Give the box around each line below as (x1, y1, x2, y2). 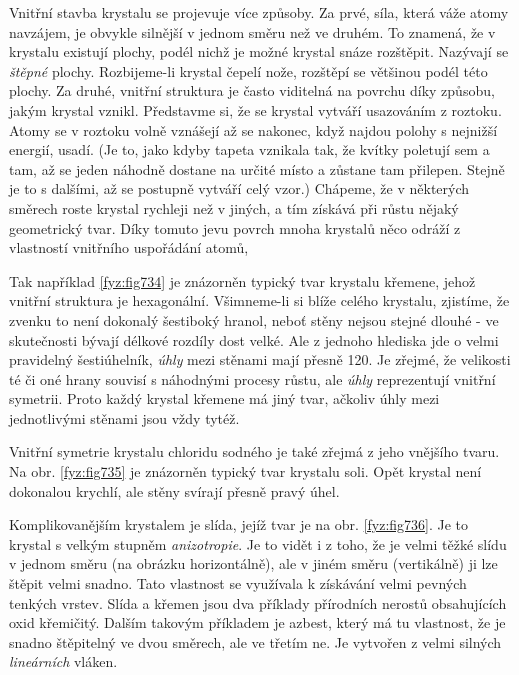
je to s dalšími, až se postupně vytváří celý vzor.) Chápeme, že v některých (9, 178, 470, 199)
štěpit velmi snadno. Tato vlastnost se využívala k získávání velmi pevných (9, 573, 467, 594)
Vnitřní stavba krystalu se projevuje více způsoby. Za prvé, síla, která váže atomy (9, 2, 509, 22)
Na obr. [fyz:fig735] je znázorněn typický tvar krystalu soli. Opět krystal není (9, 461, 482, 482)
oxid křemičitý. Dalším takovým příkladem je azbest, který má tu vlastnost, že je (9, 612, 506, 633)
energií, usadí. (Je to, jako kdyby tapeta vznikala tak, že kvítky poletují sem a (9, 139, 490, 160)
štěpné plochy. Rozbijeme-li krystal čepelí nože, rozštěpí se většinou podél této (9, 60, 488, 81)
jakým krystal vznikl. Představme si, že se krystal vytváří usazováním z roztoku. (9, 99, 502, 120)
